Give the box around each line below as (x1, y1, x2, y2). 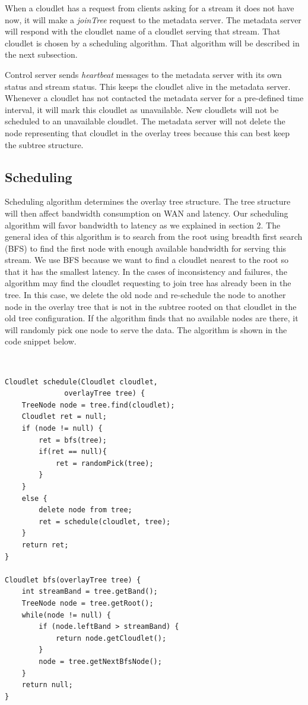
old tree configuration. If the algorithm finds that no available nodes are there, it (5, 312, 299, 324)
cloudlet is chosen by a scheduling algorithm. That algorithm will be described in (5, 36, 300, 49)
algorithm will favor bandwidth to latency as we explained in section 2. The (5, 218, 281, 231)
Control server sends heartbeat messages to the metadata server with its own (5, 68, 282, 80)
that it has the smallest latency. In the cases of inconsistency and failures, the (5, 265, 287, 277)
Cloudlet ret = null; (21, 412, 107, 421)
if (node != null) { (21, 424, 103, 433)
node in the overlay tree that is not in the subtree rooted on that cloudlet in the (5, 300, 297, 312)
